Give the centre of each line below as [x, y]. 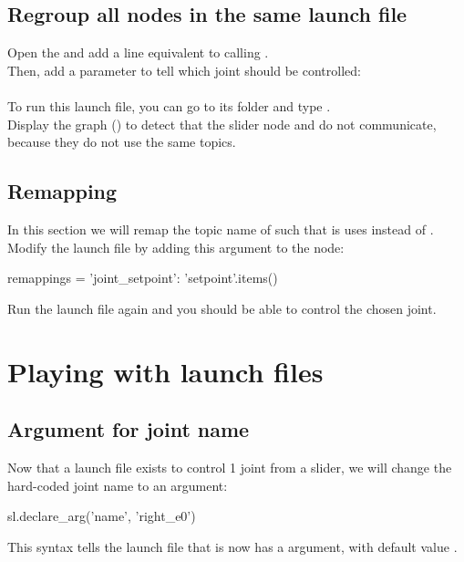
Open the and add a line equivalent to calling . [138, 52]
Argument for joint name [129, 429]
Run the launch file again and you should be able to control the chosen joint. [222, 308]
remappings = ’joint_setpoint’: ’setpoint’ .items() [143, 278]
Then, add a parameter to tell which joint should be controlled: [184, 70]
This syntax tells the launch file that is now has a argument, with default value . [232, 546]
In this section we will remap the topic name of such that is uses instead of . [221, 229]
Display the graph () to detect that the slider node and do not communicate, [222, 124]
